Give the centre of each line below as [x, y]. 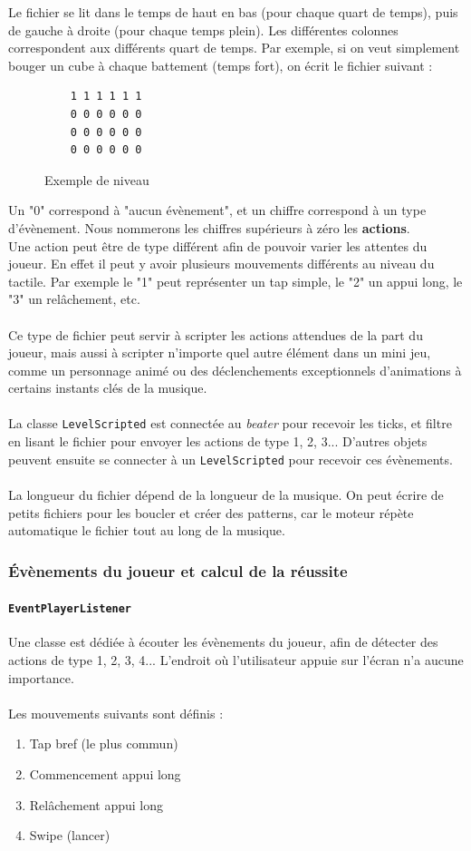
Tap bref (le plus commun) [104, 743]
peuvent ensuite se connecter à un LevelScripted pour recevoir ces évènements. [231, 459]
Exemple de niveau [97, 179]
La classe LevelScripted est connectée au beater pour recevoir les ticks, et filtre [230, 423]
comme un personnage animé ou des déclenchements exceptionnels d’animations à [235, 370]
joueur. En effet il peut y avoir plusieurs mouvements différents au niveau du [221, 264]
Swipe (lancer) [70, 835]
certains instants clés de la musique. [108, 388]
